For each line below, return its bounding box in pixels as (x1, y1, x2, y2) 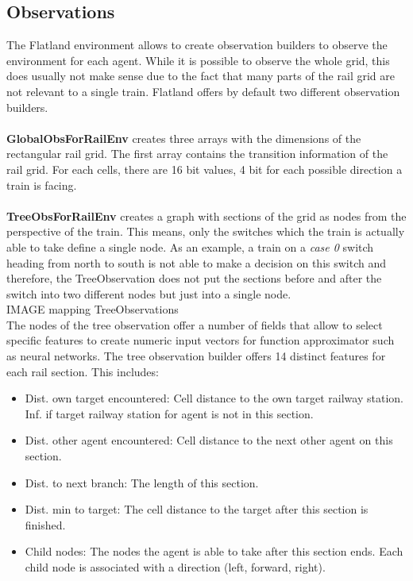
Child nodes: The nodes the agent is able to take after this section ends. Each (25, 543, 403, 560)
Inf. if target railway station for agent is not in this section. (25, 405, 314, 421)
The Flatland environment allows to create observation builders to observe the (6, 37, 388, 53)
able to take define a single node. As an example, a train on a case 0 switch (6, 238, 374, 255)
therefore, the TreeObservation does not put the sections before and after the (6, 270, 382, 287)
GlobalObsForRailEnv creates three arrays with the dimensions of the (6, 129, 361, 146)
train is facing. (6, 176, 77, 193)
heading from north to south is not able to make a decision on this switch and (6, 254, 387, 271)
